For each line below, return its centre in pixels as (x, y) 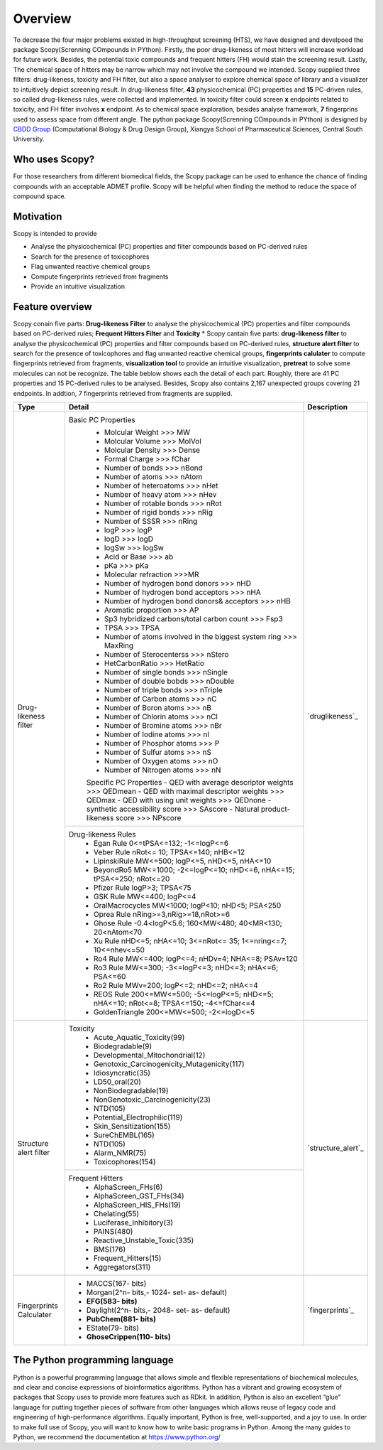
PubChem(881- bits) (121, 1319)
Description (327, 407)
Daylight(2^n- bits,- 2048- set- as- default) (158, 1310)
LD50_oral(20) (117, 1082)
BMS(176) (110, 1250)
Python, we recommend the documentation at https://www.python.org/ (117, 1436)
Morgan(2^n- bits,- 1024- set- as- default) (156, 1292)
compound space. (40, 196)
